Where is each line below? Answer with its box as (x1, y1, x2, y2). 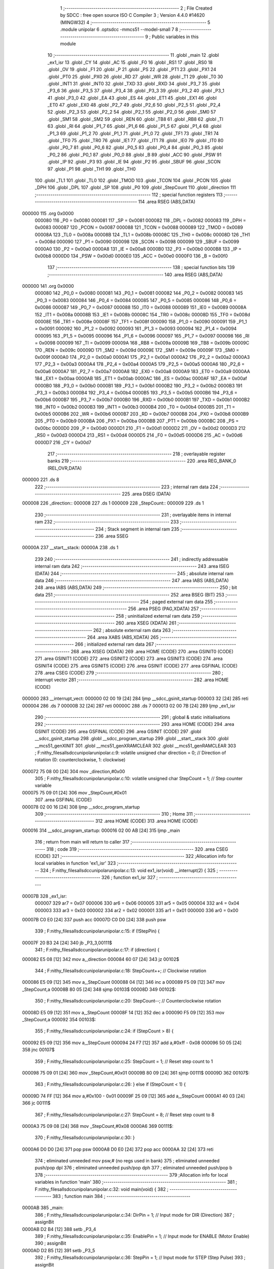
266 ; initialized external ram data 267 (75, 641, 154, 647)
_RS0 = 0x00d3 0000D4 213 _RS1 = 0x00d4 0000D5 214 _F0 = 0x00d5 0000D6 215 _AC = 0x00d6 (35, 432, 243, 439)
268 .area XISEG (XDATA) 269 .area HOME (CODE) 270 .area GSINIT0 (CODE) (71, 648, 233, 654)
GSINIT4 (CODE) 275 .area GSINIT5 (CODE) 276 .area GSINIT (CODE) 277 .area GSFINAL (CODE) (35, 662, 238, 669)
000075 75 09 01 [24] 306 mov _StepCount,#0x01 (22, 789, 127, 795)
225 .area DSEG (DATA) (122, 491, 171, 497)
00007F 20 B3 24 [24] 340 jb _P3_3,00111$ (22, 940, 113, 946)
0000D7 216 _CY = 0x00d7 (35, 439, 91, 445)
